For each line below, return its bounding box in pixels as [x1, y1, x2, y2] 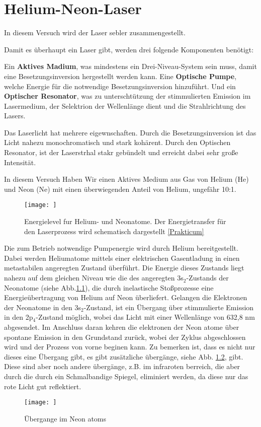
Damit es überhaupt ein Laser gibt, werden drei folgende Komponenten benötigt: [4, 44, 254, 54]
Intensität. [4, 157, 36, 167]
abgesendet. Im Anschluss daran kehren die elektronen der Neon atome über [4, 322, 239, 332]
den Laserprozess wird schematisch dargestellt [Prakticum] [24, 226, 204, 236]
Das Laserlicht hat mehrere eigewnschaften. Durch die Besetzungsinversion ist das [4, 127, 256, 137]
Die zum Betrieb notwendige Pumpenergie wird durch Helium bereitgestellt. [4, 243, 238, 253]
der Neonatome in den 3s [4, 302, 81, 312]
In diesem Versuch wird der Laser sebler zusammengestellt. [4, 27, 186, 38]
